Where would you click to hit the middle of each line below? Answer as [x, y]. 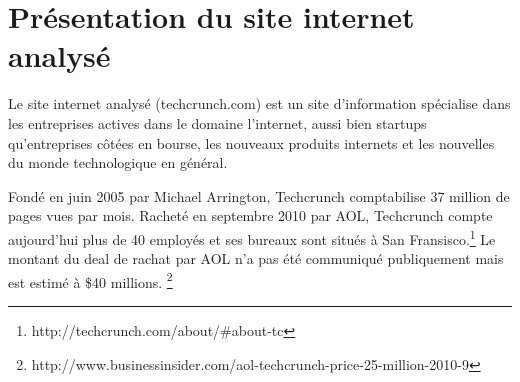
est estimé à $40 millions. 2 [90, 280]
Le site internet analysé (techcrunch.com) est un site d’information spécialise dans [259, 103]
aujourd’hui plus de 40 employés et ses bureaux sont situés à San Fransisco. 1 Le [252, 237]
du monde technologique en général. [118, 162]
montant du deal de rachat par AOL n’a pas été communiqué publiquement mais [256, 258]
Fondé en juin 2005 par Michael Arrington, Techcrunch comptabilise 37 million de [259, 195]
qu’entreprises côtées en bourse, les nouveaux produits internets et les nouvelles [251, 142]
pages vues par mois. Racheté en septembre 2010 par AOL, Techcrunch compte [250, 215]
